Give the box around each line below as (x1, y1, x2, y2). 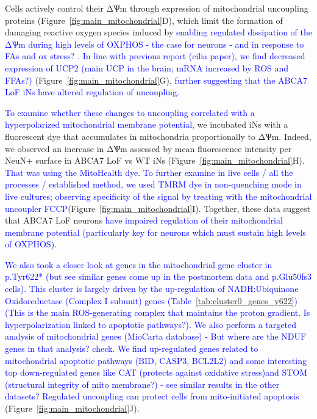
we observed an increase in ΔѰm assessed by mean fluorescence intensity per (5, 142, 292, 155)
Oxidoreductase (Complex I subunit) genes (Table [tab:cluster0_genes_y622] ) (5, 294, 297, 307)
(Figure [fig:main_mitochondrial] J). (5, 402, 140, 414)
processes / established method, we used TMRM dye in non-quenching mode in (5, 178, 302, 191)
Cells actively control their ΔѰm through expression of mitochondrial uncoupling (5, 2, 308, 14)
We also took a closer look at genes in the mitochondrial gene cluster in (5, 258, 272, 271)
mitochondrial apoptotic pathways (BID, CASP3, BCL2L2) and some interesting (5, 354, 307, 366)
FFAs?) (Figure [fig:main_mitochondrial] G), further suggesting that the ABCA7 (5, 73, 308, 86)
